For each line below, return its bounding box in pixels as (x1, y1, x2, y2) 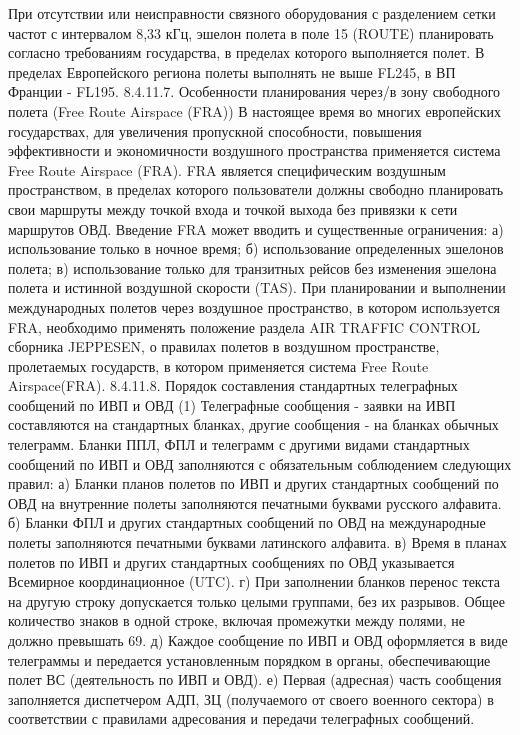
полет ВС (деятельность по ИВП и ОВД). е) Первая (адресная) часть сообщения (8, 669, 502, 690)
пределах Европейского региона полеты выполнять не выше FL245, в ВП (8, 61, 456, 82)
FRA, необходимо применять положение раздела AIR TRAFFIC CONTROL (8, 316, 481, 337)
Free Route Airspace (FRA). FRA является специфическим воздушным (8, 159, 446, 180)
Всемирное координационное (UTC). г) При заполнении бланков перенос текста (8, 571, 501, 592)
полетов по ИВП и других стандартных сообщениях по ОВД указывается (8, 551, 455, 572)
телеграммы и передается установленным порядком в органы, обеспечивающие (8, 649, 491, 670)
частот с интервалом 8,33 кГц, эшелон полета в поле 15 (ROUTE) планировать (8, 22, 494, 43)
